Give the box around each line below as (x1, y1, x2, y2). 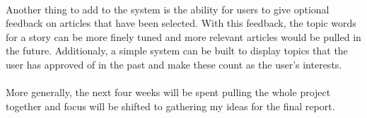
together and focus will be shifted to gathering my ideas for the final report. (6, 98, 335, 113)
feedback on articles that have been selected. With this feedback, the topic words (6, 16, 356, 30)
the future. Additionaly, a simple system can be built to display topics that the (6, 43, 348, 58)
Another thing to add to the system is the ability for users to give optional (6, 1, 330, 16)
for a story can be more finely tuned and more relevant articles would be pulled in (6, 29, 361, 44)
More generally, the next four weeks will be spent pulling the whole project (6, 85, 331, 100)
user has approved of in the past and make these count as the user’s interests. (6, 57, 342, 71)
